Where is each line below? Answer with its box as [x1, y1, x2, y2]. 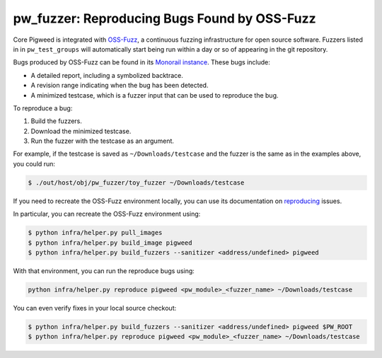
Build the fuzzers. [30, 117, 83, 125]
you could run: [13, 159, 56, 168]
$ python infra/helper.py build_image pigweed [28, 238, 192, 247]
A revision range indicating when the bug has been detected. [30, 81, 209, 90]
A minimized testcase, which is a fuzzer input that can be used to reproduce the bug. [30, 91, 279, 99]
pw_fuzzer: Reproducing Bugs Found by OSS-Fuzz [13, 11, 316, 26]
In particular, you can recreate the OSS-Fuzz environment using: [13, 209, 201, 219]
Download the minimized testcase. [30, 127, 132, 135]
